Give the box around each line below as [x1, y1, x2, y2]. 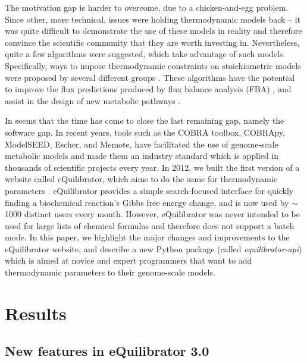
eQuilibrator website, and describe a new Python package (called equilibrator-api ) [5, 242, 302, 255]
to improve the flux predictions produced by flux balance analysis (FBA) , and [5, 83, 292, 95]
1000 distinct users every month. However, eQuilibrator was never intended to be [5, 208, 300, 220]
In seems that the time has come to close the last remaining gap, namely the [5, 114, 284, 127]
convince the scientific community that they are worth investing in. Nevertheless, [5, 36, 300, 48]
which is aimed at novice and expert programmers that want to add [5, 254, 252, 267]
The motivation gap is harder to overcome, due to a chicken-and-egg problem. [5, 1, 289, 13]
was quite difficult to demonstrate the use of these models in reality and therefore [5, 24, 302, 37]
